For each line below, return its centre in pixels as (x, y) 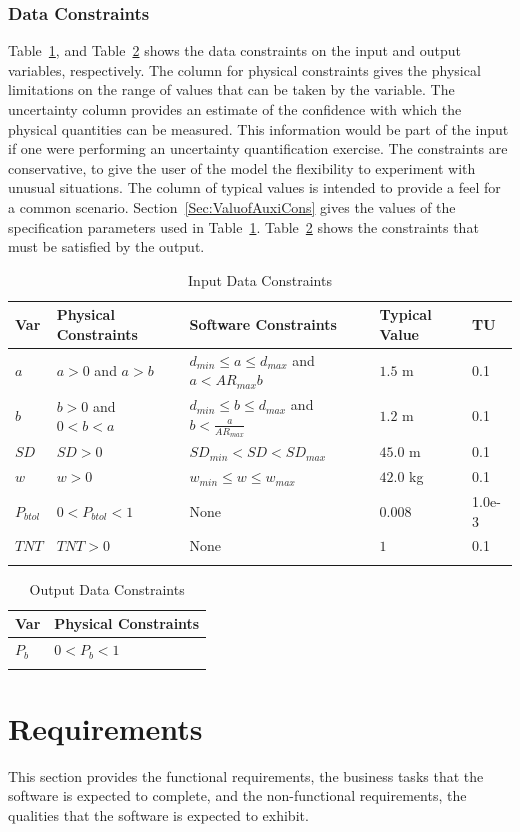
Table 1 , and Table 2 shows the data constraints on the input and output (235, 50)
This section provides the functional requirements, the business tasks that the (246, 775)
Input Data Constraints (260, 279)
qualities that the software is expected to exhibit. (158, 814)
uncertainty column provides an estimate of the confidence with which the (235, 109)
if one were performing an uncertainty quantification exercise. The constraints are (258, 148)
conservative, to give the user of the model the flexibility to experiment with (242, 167)
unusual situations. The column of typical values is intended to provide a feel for (254, 187)
